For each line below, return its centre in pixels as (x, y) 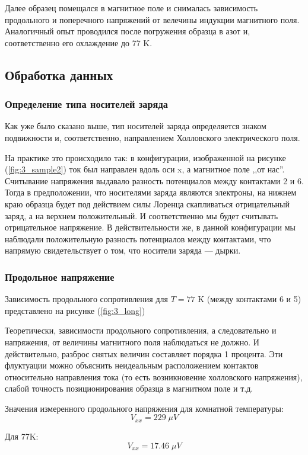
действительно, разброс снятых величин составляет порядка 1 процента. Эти (144, 353)
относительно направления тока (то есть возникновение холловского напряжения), (154, 377)
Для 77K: (22, 436)
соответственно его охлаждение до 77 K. (79, 42)
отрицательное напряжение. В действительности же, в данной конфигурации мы (150, 227)
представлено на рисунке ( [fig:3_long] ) (75, 310)
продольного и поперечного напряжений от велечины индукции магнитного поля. (152, 19)
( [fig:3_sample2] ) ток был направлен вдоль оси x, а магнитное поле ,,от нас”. (145, 169)
